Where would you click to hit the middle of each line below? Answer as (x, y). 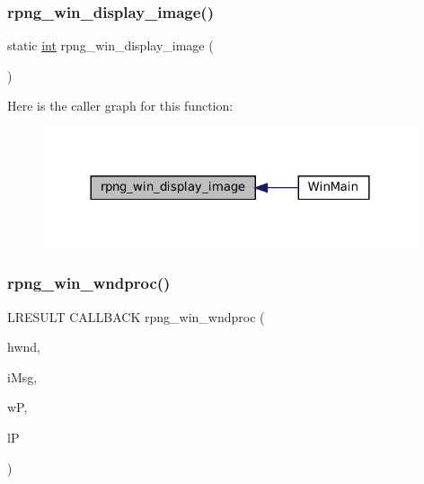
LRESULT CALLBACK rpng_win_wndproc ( (136, 316)
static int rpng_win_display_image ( (110, 45)
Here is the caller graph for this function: (120, 106)
